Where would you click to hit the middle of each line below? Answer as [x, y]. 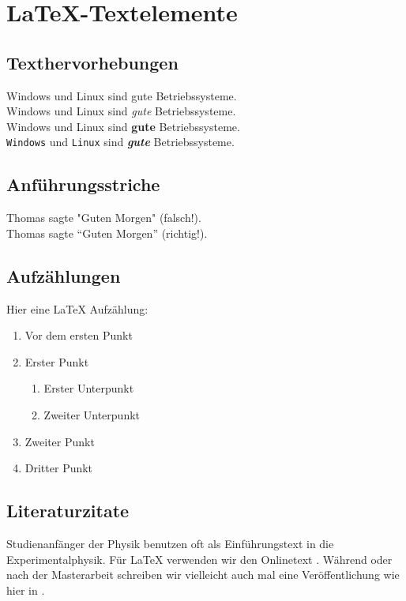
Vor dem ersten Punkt [79, 335]
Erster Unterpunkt [89, 388]
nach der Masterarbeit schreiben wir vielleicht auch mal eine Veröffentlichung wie [203, 575]
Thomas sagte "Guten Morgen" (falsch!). [104, 218]
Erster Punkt [57, 361]
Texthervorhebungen [92, 62]
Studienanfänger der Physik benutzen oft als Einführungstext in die [170, 543]
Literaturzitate [68, 511]
